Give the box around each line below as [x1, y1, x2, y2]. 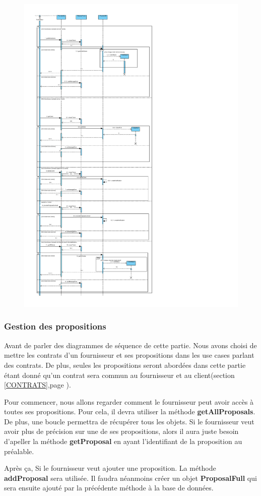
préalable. [4, 446, 34, 456]
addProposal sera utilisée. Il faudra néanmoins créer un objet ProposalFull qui [4, 472, 257, 483]
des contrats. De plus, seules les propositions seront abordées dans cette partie [4, 359, 246, 370]
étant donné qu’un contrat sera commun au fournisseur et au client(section [4, 369, 235, 380]
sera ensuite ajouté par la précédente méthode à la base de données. [4, 482, 214, 493]
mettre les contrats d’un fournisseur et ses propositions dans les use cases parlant [4, 350, 254, 360]
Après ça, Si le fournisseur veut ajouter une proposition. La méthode [4, 463, 216, 473]
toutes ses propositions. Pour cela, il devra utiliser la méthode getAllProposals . [4, 406, 255, 417]
